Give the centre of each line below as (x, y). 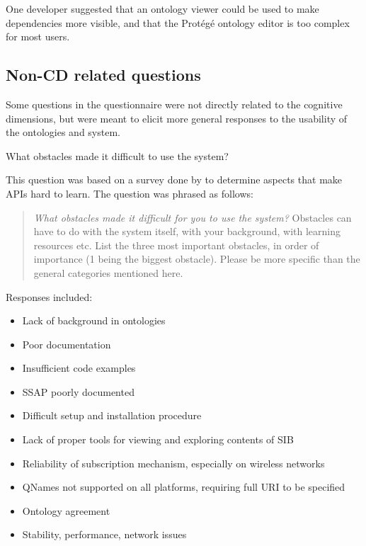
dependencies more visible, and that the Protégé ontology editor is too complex (178, 22)
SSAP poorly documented (78, 391)
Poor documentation (67, 344)
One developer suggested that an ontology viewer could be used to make (162, 8)
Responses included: (49, 296)
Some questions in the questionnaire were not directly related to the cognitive (174, 104)
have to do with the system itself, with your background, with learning (187, 231)
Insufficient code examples (79, 368)
